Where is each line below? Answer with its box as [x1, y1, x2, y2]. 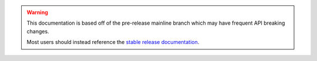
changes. [26, 28, 49, 35]
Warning [26, 9, 48, 16]
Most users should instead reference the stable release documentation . [26, 39, 200, 46]
